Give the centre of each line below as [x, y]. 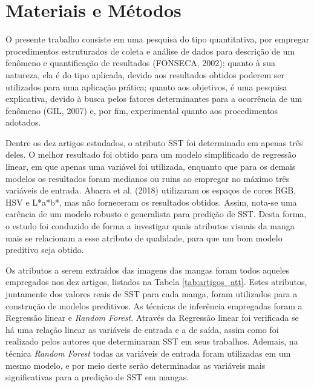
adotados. [23, 122]
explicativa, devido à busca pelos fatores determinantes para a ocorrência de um [154, 99]
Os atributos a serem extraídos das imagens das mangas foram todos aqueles [148, 270]
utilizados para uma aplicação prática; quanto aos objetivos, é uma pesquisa [146, 86]
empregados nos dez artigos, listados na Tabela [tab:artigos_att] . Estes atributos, [156, 282]
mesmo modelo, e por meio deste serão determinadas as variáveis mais [136, 365]
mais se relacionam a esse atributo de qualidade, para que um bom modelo [144, 237]
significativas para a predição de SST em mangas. [97, 377]
